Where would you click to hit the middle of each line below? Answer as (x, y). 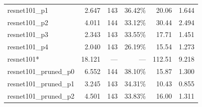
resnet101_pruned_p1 (41, 83)
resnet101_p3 (28, 34)
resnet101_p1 (28, 10)
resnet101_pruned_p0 (41, 71)
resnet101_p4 (28, 47)
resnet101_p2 (28, 22)
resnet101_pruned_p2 (41, 95)
